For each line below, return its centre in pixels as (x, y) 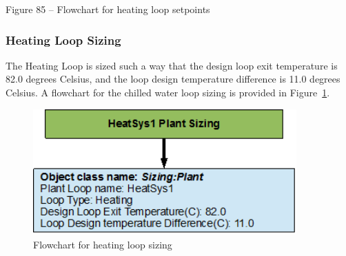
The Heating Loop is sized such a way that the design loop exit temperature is (172, 65)
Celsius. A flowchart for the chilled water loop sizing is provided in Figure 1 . (168, 92)
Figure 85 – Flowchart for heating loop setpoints (108, 9)
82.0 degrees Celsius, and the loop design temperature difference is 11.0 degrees (173, 79)
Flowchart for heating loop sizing (103, 245)
